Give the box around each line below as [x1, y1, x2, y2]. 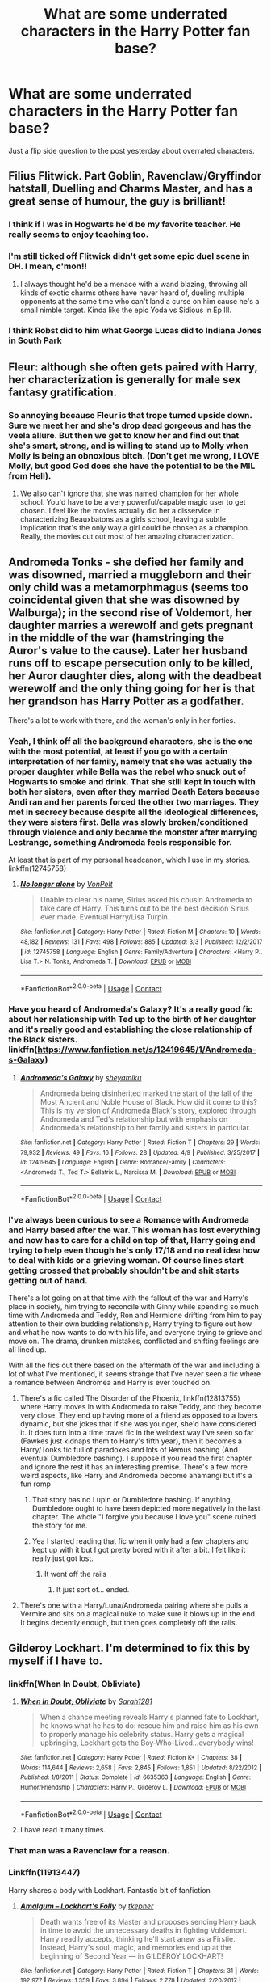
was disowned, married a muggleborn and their [8, 568, 252, 581]
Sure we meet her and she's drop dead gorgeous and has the [8, 420, 252, 431]
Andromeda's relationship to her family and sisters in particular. [40, 1122, 252, 1132]
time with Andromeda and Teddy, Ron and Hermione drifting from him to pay [8, 1311, 262, 1321]
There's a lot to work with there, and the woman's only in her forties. [8, 715, 236, 725]
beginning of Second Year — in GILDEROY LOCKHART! [40, 1950, 223, 1961]
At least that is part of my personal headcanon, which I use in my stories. [8, 855, 251, 865]
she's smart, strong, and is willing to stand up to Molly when [8, 440, 248, 451]
